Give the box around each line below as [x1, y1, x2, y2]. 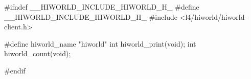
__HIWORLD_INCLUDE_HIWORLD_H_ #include [4, 11, 177, 22]
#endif [4, 65, 26, 75]
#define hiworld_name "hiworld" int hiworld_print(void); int [4, 38, 196, 49]
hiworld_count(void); [4, 48, 71, 59]
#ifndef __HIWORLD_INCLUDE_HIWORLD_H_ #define [4, 2, 199, 12]
